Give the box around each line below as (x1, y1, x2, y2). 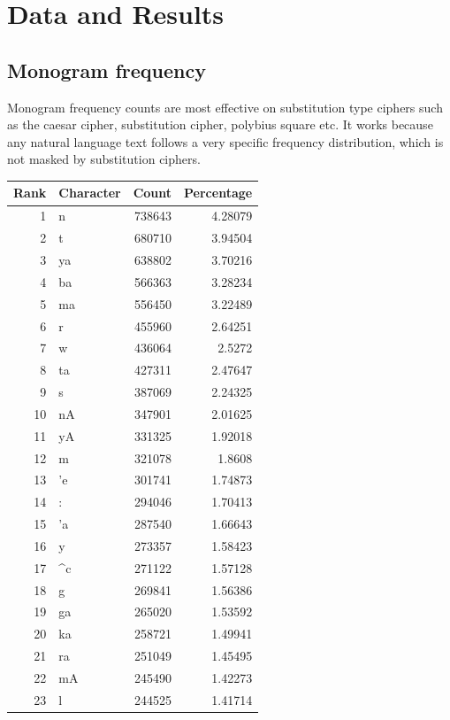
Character (58, 183, 121, 202)
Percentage (184, 183, 253, 202)
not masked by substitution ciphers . (7, 150, 201, 168)
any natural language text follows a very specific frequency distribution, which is (7, 132, 444, 151)
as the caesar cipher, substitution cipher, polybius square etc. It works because (7, 115, 433, 134)
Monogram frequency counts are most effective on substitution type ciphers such (7, 97, 443, 116)
